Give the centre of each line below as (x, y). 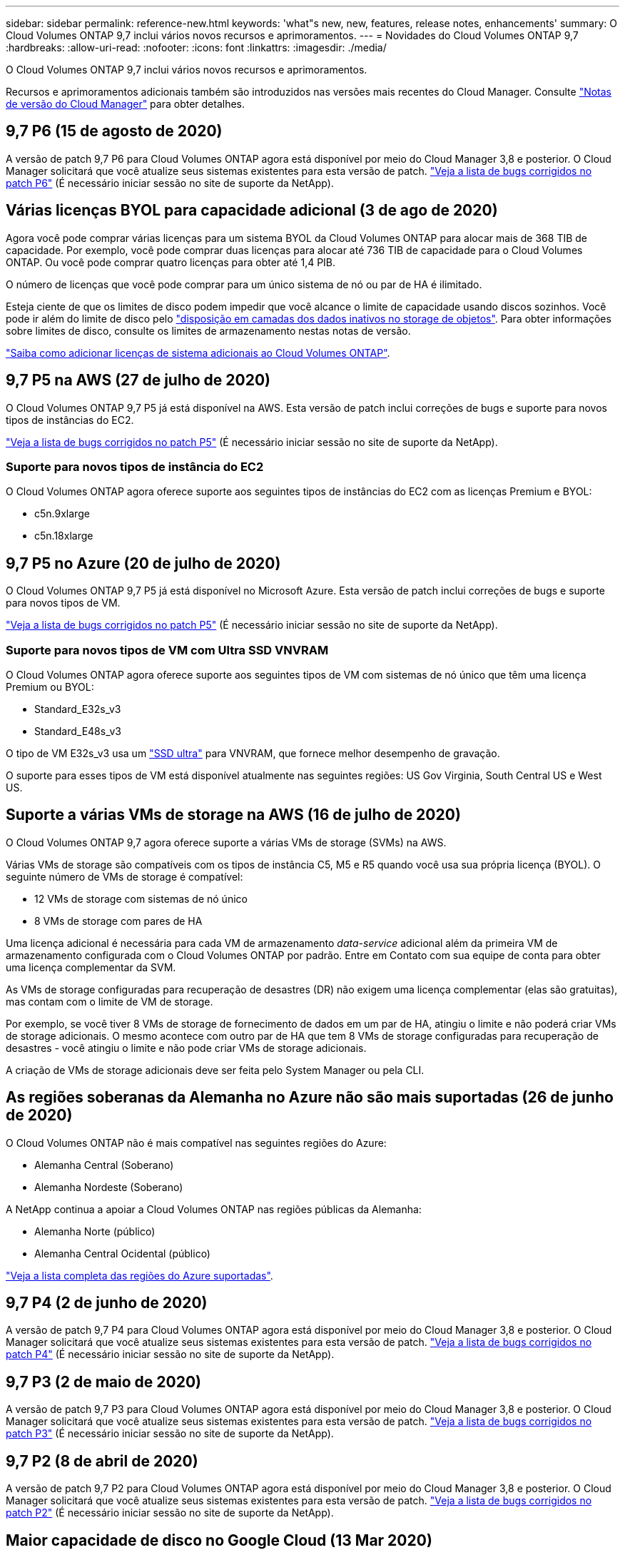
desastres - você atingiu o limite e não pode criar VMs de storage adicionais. (186, 1048)
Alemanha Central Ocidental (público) (122, 1253)
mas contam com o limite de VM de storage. (110, 1001)
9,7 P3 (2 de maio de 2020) (103, 1382)
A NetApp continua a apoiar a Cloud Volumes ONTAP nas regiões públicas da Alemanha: (214, 1209)
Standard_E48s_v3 (78, 731)
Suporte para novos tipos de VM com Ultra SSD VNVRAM (167, 650)
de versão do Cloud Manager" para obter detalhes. (126, 104)
